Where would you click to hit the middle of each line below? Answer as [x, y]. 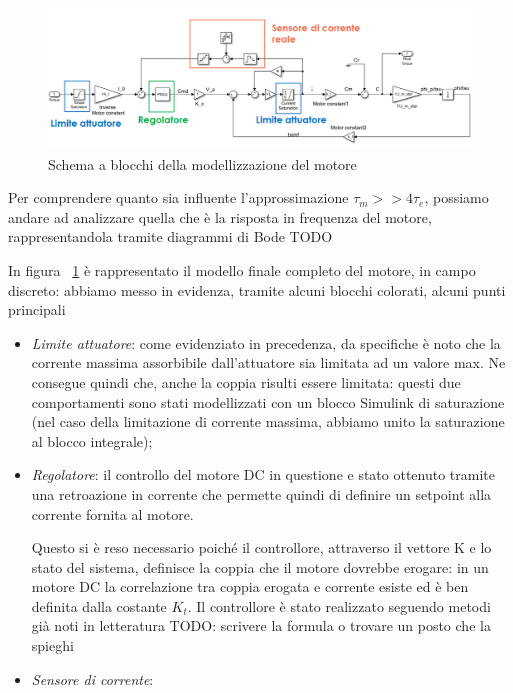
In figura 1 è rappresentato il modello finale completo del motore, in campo [242, 269]
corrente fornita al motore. [112, 513]
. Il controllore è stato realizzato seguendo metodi [339, 605]
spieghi [52, 645]
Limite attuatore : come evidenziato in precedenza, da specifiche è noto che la [266, 342]
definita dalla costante [99, 605]
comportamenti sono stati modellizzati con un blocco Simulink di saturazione [268, 401]
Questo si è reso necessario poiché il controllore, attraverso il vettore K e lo [261, 547]
